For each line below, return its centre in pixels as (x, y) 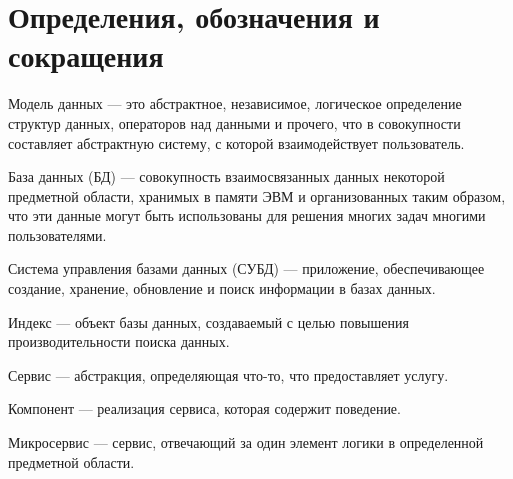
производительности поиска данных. (119, 341)
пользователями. (57, 234)
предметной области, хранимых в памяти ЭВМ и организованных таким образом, (257, 195)
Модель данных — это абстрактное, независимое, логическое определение (235, 103)
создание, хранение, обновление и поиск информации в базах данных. (222, 288)
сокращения (86, 55)
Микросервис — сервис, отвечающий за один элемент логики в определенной (246, 442)
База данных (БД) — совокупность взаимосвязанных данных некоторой (226, 176)
